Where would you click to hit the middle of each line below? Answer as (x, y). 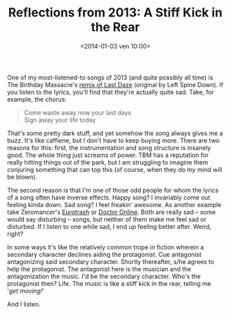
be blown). (22, 177)
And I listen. (24, 304)
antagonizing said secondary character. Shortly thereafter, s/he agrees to (111, 261)
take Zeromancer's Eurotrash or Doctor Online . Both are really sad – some (112, 212)
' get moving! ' (26, 291)
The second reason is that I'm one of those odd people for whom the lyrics (113, 190)
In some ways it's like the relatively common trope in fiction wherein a (106, 247)
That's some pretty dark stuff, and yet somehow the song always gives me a (115, 133)
